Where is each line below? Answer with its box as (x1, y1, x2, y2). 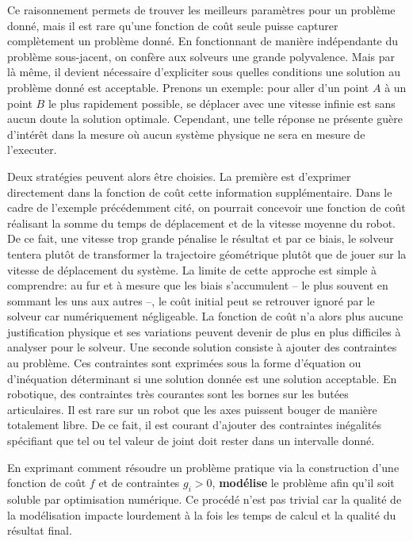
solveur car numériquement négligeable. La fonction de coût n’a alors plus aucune (7, 308, 403, 324)
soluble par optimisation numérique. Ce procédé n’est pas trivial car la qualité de (7, 491, 402, 508)
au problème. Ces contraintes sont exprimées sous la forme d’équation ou (7, 355, 361, 371)
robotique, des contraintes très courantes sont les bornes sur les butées (7, 386, 349, 402)
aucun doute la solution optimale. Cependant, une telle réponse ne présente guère (7, 110, 403, 127)
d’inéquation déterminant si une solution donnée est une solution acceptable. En (7, 370, 397, 386)
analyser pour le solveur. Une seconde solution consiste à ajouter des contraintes (7, 339, 397, 355)
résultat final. (7, 522, 72, 539)
